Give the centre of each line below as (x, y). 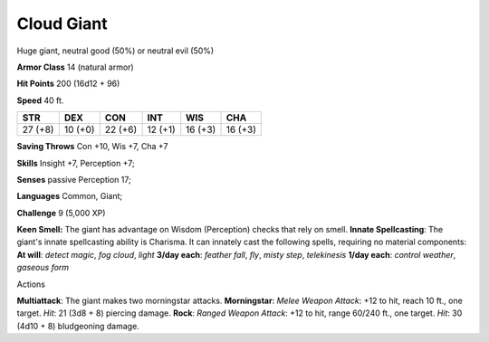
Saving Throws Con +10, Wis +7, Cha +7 (92, 147)
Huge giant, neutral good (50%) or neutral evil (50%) (115, 51)
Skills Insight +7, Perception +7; (76, 163)
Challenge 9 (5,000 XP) (61, 213)
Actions (31, 284)
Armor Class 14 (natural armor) (76, 67)
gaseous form (43, 268)
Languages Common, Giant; (69, 196)
